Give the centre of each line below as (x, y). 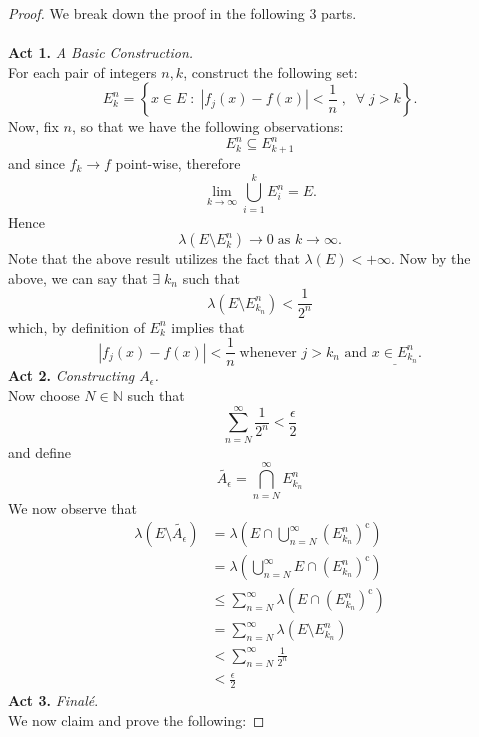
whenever (268, 352)
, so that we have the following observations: (208, 126)
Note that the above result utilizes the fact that (154, 258)
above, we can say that (78, 277)
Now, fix (33, 126)
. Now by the (431, 258)
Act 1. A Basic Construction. (101, 52)
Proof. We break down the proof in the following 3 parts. (182, 13)
